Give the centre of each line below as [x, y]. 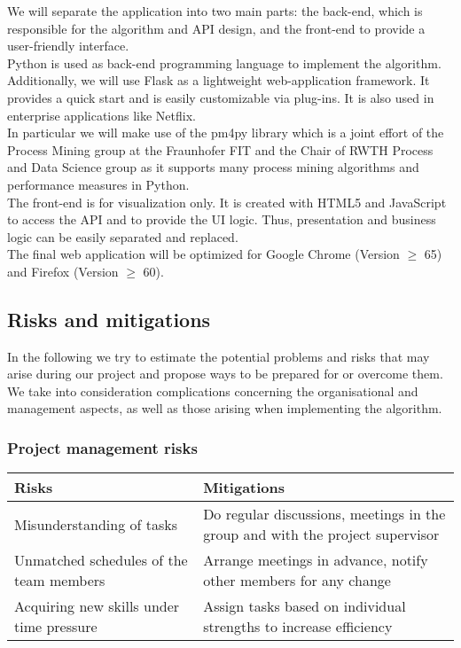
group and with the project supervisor [321, 535]
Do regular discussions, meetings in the [324, 514]
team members [60, 581]
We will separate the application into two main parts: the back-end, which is [215, 11]
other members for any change [297, 581]
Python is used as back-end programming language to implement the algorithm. [224, 62]
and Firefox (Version [63, 271]
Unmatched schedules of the [101, 560]
